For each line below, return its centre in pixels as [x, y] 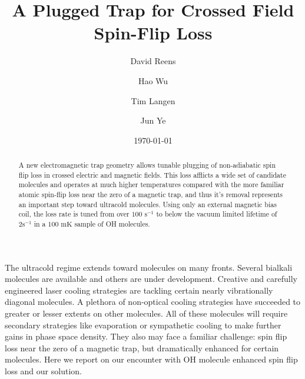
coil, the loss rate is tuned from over [74, 214]
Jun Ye [153, 120]
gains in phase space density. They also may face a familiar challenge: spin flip [146, 336]
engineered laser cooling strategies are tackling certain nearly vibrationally [139, 290]
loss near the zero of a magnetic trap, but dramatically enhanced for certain [142, 348]
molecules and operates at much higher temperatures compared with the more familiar [151, 184]
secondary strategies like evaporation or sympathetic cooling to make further [143, 325]
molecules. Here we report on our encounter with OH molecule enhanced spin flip [151, 359]
